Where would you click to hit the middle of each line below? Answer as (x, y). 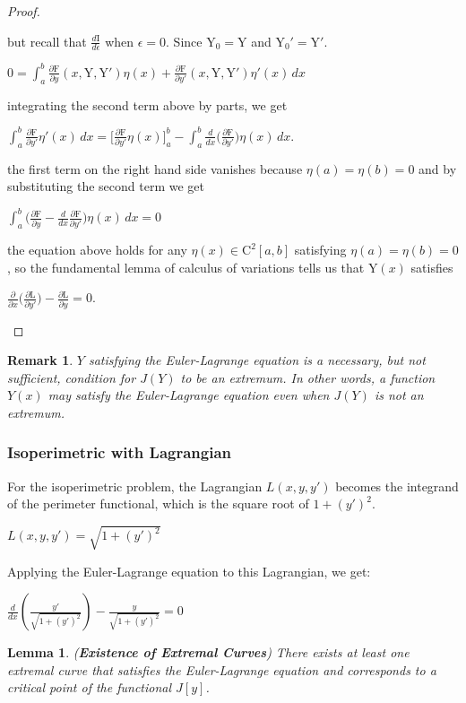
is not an (399, 395)
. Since (184, 41)
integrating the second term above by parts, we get (147, 104)
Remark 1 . (40, 360)
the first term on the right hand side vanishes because (155, 168)
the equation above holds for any (97, 250)
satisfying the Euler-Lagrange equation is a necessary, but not (257, 360)
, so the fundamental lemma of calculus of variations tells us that (186, 267)
